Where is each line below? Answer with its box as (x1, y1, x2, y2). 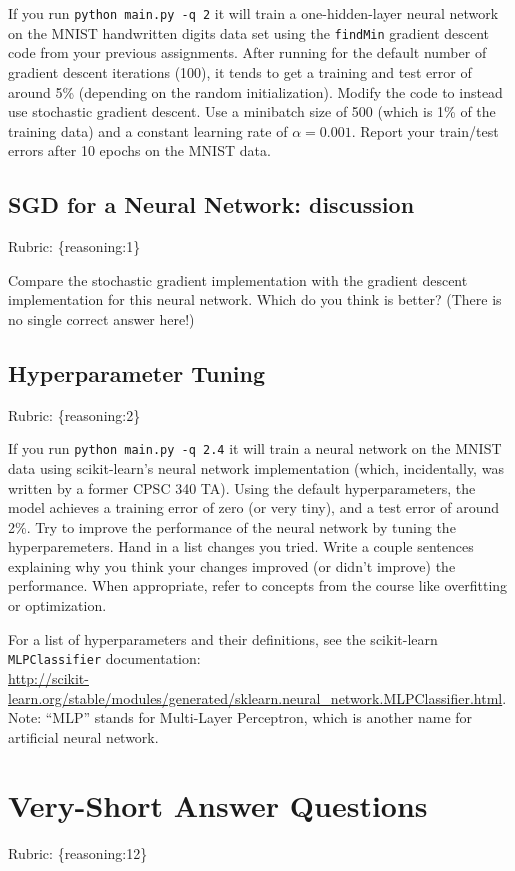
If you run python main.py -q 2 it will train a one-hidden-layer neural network (8, 3, 499, 23)
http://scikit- (8, 667, 89, 688)
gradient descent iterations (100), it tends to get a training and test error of (8, 61, 472, 82)
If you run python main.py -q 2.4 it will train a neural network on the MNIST (8, 438, 502, 459)
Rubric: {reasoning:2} (8, 404, 141, 425)
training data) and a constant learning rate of (8, 120, 288, 141)
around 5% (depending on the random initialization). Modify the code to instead (8, 81, 503, 102)
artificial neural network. (8, 726, 159, 747)
